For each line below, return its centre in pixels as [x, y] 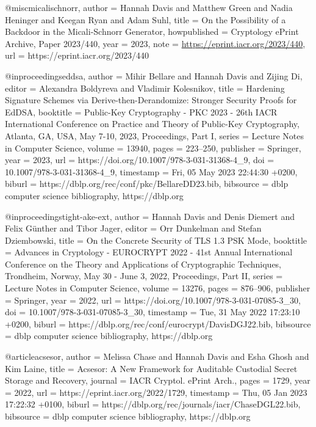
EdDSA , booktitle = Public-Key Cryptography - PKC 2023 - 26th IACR [141, 111]
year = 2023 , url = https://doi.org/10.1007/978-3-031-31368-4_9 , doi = [140, 160]
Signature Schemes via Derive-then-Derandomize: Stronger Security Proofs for [151, 100]
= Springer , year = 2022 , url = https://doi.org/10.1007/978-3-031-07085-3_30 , [153, 300]
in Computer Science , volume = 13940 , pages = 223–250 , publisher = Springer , [153, 148]
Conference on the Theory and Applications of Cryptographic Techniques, [143, 264]
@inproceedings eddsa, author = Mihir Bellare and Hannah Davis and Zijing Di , [154, 75]
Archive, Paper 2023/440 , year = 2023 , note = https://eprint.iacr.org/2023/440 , [155, 43]
